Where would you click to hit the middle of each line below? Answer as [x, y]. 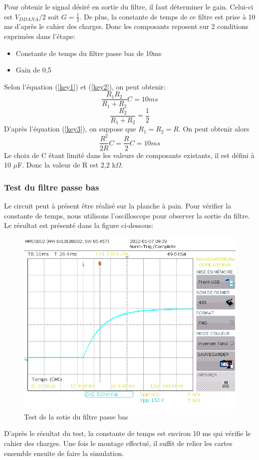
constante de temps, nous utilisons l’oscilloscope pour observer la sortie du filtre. [127, 215]
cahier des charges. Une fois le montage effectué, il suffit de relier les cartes [118, 443]
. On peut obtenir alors [214, 129]
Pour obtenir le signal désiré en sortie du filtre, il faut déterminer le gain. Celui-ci [129, 6]
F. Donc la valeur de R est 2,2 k [67, 165]
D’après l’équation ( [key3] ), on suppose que [70, 129]
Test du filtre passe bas [52, 187]
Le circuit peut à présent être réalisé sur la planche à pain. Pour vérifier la [118, 205]
